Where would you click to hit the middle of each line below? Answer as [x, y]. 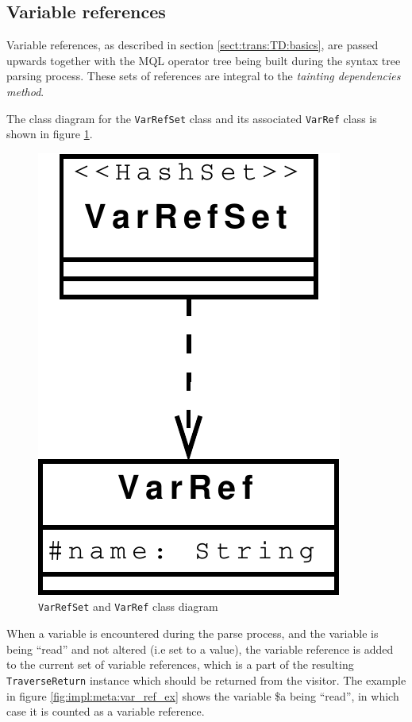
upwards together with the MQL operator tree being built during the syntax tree [204, 60]
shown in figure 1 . [50, 134]
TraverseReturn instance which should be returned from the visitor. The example [206, 680]
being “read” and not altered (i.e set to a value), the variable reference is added [200, 649]
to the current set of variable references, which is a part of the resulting [180, 664]
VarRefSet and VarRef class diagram [128, 606]
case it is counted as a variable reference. [106, 711]
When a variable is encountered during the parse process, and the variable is [193, 633]
